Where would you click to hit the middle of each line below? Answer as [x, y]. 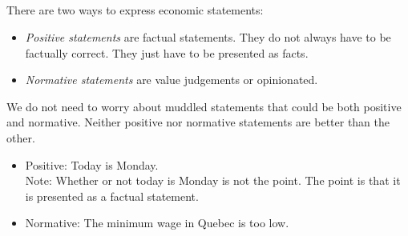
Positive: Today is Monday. [92, 164]
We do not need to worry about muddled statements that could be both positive [204, 106]
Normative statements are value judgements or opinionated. [172, 80]
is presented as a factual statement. [112, 196]
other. [21, 137]
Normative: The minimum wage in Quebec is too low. [157, 223]
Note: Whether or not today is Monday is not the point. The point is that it [213, 180]
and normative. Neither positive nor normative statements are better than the [198, 122]
